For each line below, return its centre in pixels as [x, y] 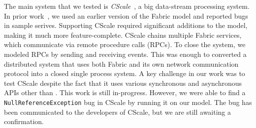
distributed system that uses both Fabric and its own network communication [121, 64]
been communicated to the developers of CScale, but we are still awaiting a [118, 112]
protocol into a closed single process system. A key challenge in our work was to [125, 73]
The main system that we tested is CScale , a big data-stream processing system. [127, 6]
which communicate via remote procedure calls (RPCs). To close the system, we [125, 44]
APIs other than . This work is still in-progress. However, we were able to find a [125, 92]
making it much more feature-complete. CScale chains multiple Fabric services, [123, 35]
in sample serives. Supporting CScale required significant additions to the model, [126, 25]
